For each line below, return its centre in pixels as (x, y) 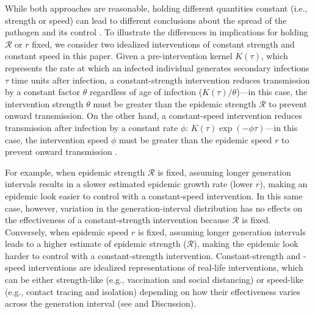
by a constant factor (43, 92)
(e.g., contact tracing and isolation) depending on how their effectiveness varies (153, 291)
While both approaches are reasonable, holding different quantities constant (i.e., (156, 8)
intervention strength (44, 103)
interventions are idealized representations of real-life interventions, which (166, 267)
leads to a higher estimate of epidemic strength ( (96, 244)
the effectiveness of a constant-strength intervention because (117, 220)
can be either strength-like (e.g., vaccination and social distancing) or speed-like (154, 280)
